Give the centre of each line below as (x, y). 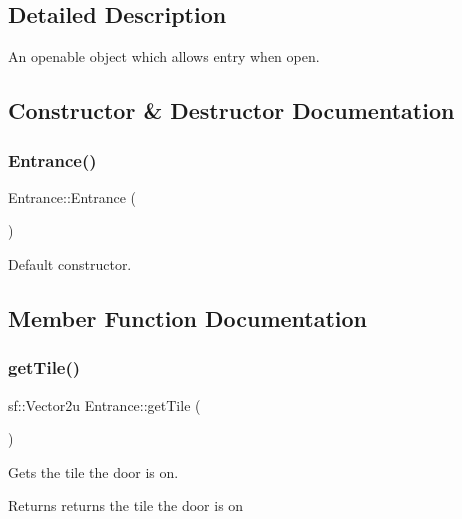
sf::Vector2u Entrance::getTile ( (104, 404)
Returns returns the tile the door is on (126, 505)
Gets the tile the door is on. (93, 471)
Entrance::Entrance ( (72, 196)
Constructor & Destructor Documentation (231, 110)
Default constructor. (70, 263)
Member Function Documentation (188, 317)
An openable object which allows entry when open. (164, 56)
